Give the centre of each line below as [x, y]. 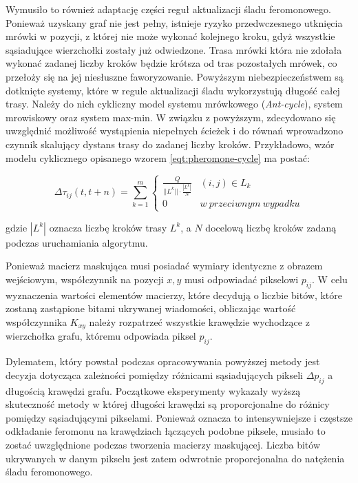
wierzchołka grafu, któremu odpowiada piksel [101, 336]
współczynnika [36, 321]
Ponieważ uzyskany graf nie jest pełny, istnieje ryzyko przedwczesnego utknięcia [174, 22]
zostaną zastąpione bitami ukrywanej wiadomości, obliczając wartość [151, 308]
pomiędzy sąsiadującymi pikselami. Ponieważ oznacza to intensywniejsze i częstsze [179, 417]
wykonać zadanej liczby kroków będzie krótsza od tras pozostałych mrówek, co [171, 63]
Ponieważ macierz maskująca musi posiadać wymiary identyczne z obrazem [164, 266]
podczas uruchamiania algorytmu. [77, 242]
